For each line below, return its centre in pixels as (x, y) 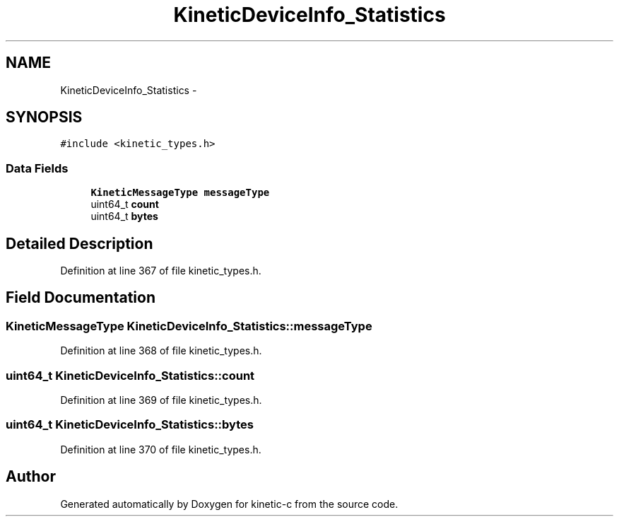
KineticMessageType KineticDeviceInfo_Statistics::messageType (189, 326)
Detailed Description (79, 243)
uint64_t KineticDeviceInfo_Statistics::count (130, 375)
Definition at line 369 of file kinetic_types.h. (161, 400)
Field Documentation (81, 298)
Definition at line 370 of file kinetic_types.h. (161, 449)
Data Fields (37, 168)
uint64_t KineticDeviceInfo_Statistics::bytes (130, 425)
